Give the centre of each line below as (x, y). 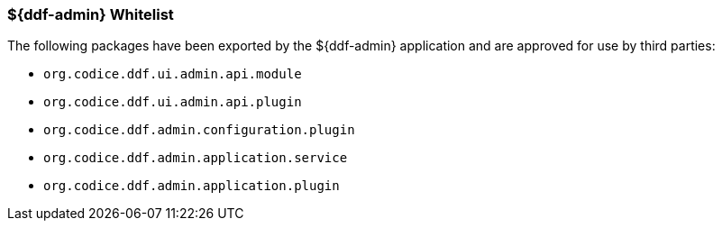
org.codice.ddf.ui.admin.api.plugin (173, 102)
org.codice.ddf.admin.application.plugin (192, 186)
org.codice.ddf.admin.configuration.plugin (199, 130)
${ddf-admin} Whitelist (91, 14)
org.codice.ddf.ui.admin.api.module (173, 74)
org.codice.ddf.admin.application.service (196, 158)
